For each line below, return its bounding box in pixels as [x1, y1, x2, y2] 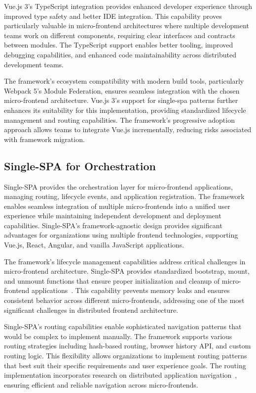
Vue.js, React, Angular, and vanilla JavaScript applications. [4, 240, 184, 250]
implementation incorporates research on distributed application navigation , [4, 370, 237, 380]
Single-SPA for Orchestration [4, 158, 156, 173]
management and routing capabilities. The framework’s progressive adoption [4, 114, 235, 125]
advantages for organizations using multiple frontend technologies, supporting [4, 230, 238, 240]
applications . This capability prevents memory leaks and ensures [32, 285, 230, 295]
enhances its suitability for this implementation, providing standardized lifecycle [4, 104, 246, 115]
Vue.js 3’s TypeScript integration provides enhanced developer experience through [4, 1, 252, 11]
